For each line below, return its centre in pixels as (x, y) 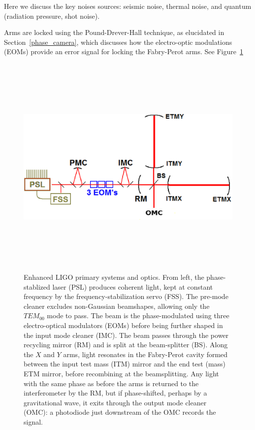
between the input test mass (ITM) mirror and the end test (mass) (125, 364)
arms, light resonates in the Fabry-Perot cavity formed (145, 354)
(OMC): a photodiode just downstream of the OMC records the (120, 412)
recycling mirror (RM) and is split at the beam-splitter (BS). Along (126, 345)
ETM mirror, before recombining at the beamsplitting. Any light (121, 374)
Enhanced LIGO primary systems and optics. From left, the (114, 277)
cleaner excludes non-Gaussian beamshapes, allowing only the (117, 306)
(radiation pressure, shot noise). (52, 16)
